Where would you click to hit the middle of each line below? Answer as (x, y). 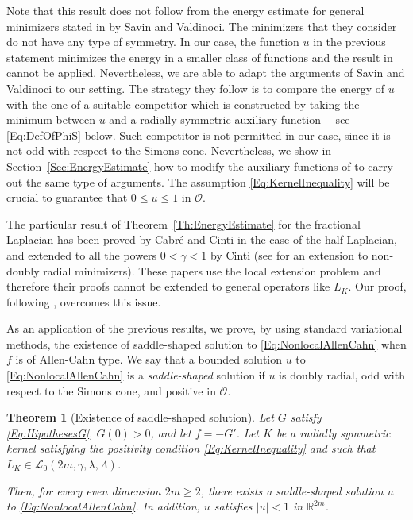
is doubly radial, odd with (342, 375)
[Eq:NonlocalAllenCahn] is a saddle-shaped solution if (136, 375)
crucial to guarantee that (67, 197)
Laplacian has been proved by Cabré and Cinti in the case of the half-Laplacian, (202, 239)
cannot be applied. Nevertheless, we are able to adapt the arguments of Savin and (206, 73)
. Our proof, (377, 286)
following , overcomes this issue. (84, 301)
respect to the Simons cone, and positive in (111, 390)
